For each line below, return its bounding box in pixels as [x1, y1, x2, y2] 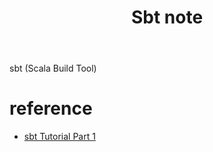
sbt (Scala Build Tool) [9, 62, 97, 75]
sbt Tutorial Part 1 [23, 131, 96, 143]
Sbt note [130, 6, 204, 29]
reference [9, 97, 93, 120]
